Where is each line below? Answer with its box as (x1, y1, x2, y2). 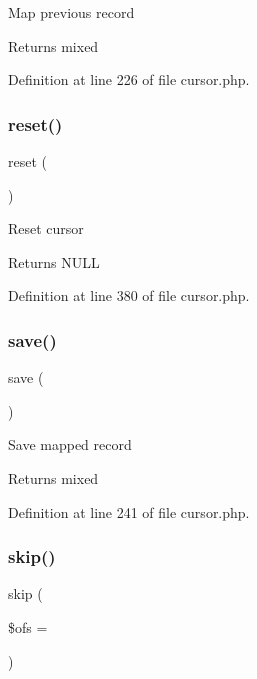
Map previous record (8, 2, 135, 22)
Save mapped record (8, 434, 132, 455)
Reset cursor (8, 218, 84, 239)
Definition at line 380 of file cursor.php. (8, 285, 250, 306)
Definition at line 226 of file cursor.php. (8, 69, 250, 90)
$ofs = (8, 616, 48, 637)
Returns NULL (8, 251, 100, 272)
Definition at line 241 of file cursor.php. (8, 501, 250, 522)
